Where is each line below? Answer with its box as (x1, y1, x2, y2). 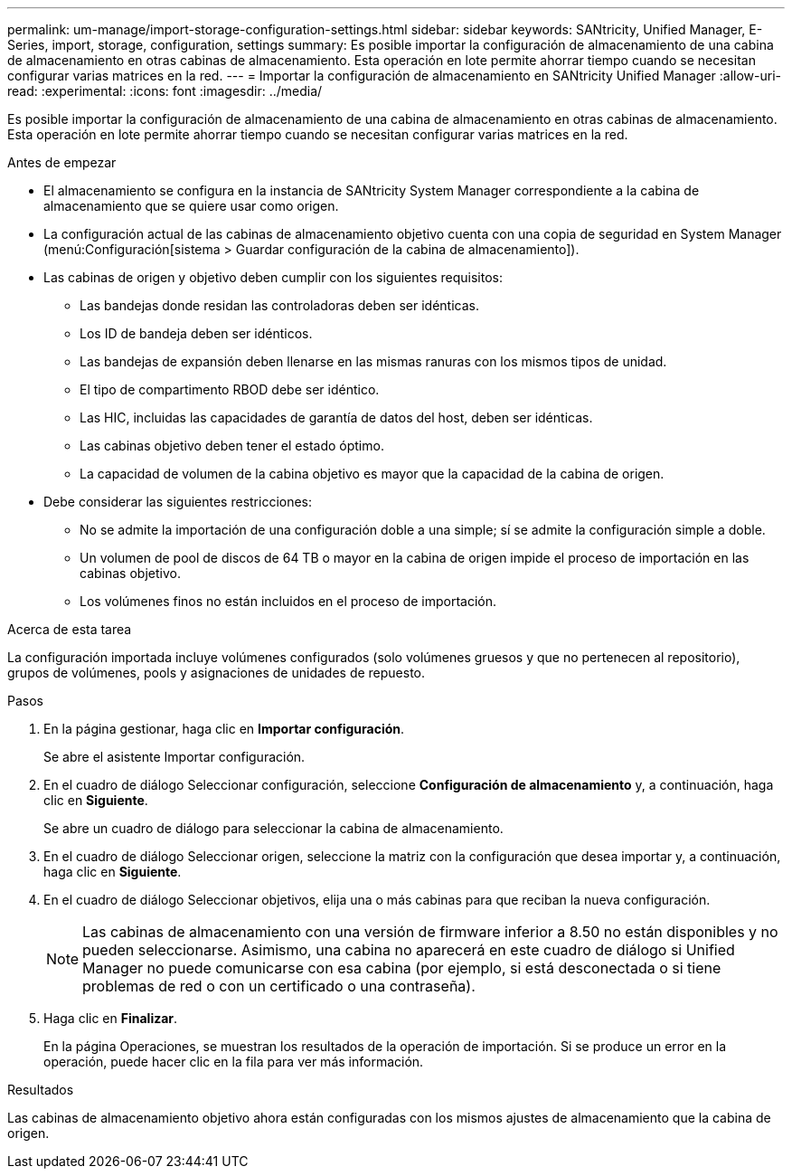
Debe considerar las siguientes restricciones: (43, 494, 313, 509)
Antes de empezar (7, 155, 117, 170)
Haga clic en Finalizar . (43, 1010, 178, 1026)
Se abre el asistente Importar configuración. (43, 749, 306, 764)
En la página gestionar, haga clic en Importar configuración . (43, 721, 405, 736)
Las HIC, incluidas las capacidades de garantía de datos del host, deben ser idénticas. (80, 410, 593, 425)
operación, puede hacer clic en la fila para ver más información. (43, 1054, 424, 1069)
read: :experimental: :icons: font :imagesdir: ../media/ (7, 83, 323, 99)
